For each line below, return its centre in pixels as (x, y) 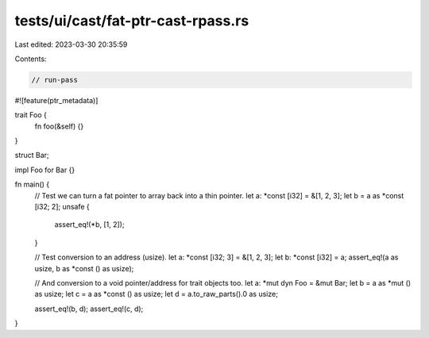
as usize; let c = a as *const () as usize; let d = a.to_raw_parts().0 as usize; (156, 294)
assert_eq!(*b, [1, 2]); (89, 225)
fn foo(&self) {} (59, 126)
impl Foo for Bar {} (45, 170)
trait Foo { (31, 115)
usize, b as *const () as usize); (84, 268)
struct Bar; (32, 156)
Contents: (31, 59)
